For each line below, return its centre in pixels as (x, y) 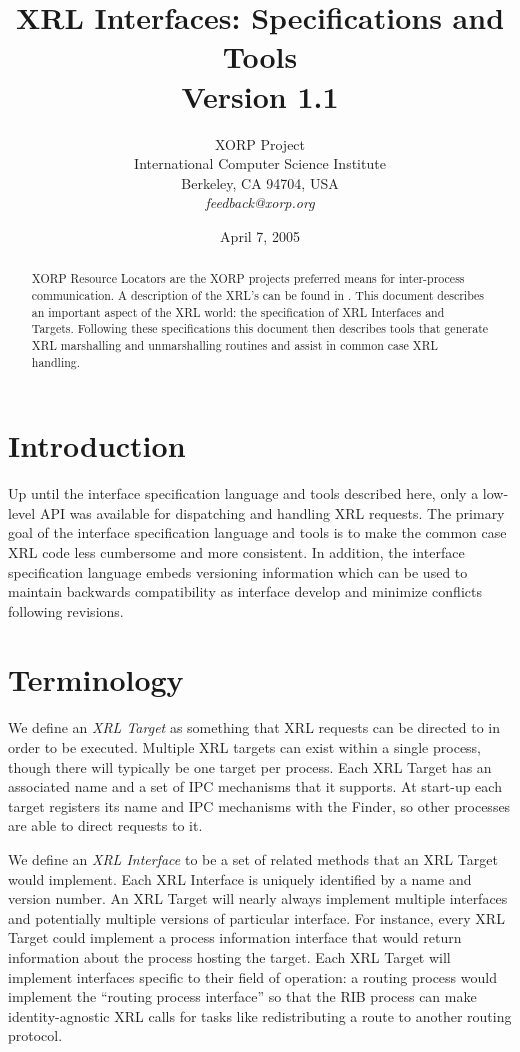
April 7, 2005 (260, 235)
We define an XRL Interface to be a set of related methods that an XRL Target (253, 858)
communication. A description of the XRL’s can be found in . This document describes (258, 294)
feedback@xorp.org (260, 202)
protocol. (35, 1035)
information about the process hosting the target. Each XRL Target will (229, 956)
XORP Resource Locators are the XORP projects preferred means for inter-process (248, 278)
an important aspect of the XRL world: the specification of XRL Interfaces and (238, 311)
